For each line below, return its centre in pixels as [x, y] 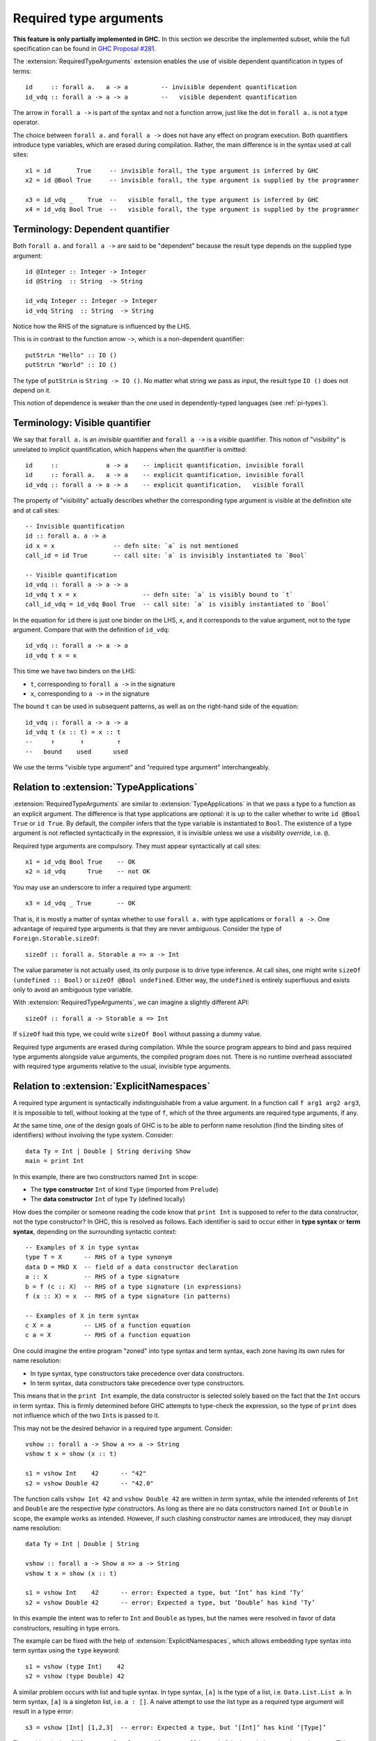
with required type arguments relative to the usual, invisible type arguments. [122, 1066]
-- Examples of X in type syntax [82, 1247]
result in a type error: [43, 1711]
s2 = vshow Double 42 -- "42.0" [90, 1483]
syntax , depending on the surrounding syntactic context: [95, 1231]
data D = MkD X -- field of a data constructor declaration [132, 1267]
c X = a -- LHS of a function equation [108, 1326]
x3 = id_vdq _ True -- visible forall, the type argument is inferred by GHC [172, 200]
